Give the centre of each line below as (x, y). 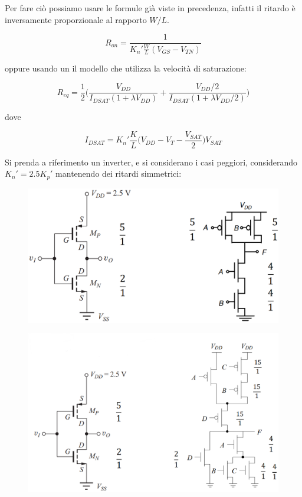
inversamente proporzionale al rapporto (76, 19)
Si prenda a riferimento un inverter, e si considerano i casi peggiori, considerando (151, 162)
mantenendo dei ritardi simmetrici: (119, 173)
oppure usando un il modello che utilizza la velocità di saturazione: (126, 68)
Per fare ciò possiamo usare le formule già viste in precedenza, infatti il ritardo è (150, 8)
